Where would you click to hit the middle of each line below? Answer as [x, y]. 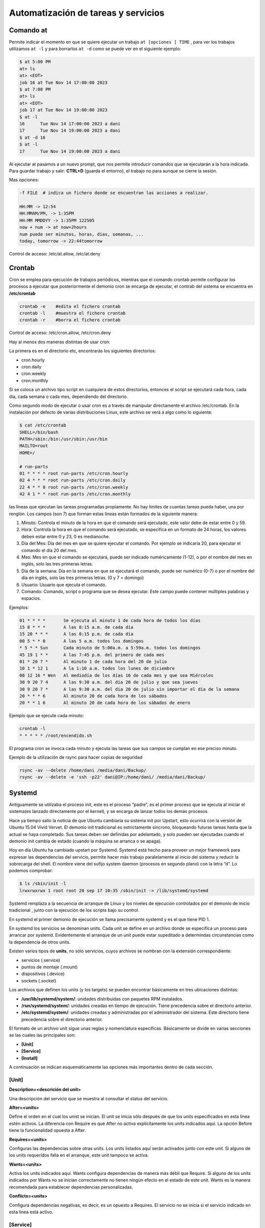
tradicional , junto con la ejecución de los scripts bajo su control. [74, 910]
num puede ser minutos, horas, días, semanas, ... [82, 234]
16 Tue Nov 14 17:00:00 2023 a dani [70, 124]
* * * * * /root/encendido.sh [56, 735]
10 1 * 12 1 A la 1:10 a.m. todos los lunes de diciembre [97, 669]
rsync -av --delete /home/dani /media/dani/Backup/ [83, 770]
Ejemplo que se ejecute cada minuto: [46, 716]
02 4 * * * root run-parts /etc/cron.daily [73, 480]
